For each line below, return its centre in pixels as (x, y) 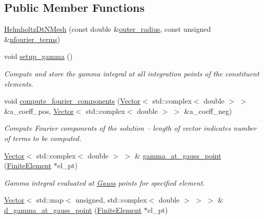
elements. (19, 83)
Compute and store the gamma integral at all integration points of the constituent (132, 73)
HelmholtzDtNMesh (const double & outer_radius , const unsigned (108, 29)
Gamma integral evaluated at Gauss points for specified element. (105, 182)
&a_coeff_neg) (208, 111)
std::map (50, 200)
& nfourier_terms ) (32, 39)
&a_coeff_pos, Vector (39, 111)
